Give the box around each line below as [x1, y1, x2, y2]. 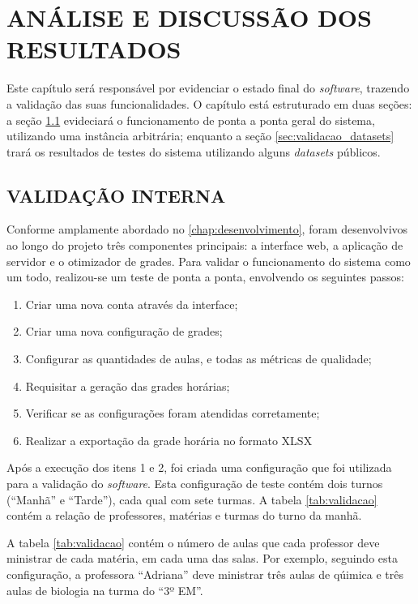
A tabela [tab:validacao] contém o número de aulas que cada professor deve [6, 533, 380, 550]
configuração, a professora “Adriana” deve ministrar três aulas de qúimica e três [6, 565, 403, 582]
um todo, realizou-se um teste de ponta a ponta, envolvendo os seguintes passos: [6, 268, 404, 285]
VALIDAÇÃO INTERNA [6, 182, 226, 208]
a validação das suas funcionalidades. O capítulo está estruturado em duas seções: [6, 95, 412, 112]
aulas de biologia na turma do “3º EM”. [6, 581, 203, 598]
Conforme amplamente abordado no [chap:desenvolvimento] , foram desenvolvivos [6, 221, 408, 238]
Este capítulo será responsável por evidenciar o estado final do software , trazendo [6, 79, 410, 96]
